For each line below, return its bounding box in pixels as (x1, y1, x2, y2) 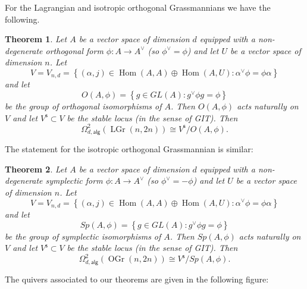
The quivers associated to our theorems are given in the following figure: (5, 272, 269, 285)
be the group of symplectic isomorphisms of (5, 230, 161, 242)
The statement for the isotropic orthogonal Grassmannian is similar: (5, 143, 253, 155)
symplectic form (45, 174, 103, 187)
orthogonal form (45, 44, 104, 56)
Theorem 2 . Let (5, 162, 67, 175)
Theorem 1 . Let (5, 33, 67, 45)
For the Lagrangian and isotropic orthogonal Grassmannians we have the (5, 1, 271, 13)
